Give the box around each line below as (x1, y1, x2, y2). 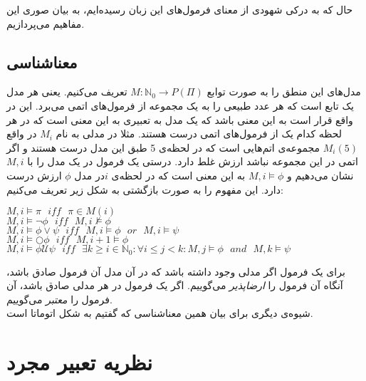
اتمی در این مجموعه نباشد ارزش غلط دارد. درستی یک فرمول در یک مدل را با (27, 154, 358, 169)
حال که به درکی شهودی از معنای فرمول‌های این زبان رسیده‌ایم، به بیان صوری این (6, 2, 353, 16)
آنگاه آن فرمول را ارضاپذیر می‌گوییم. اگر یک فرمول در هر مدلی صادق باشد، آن (6, 278, 343, 293)
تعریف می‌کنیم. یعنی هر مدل (6, 84, 127, 99)
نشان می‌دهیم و (286, 167, 354, 182)
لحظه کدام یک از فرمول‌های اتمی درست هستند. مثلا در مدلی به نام (56, 126, 343, 141)
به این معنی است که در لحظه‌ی (111, 167, 246, 182)
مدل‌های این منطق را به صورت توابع (206, 84, 361, 99)
